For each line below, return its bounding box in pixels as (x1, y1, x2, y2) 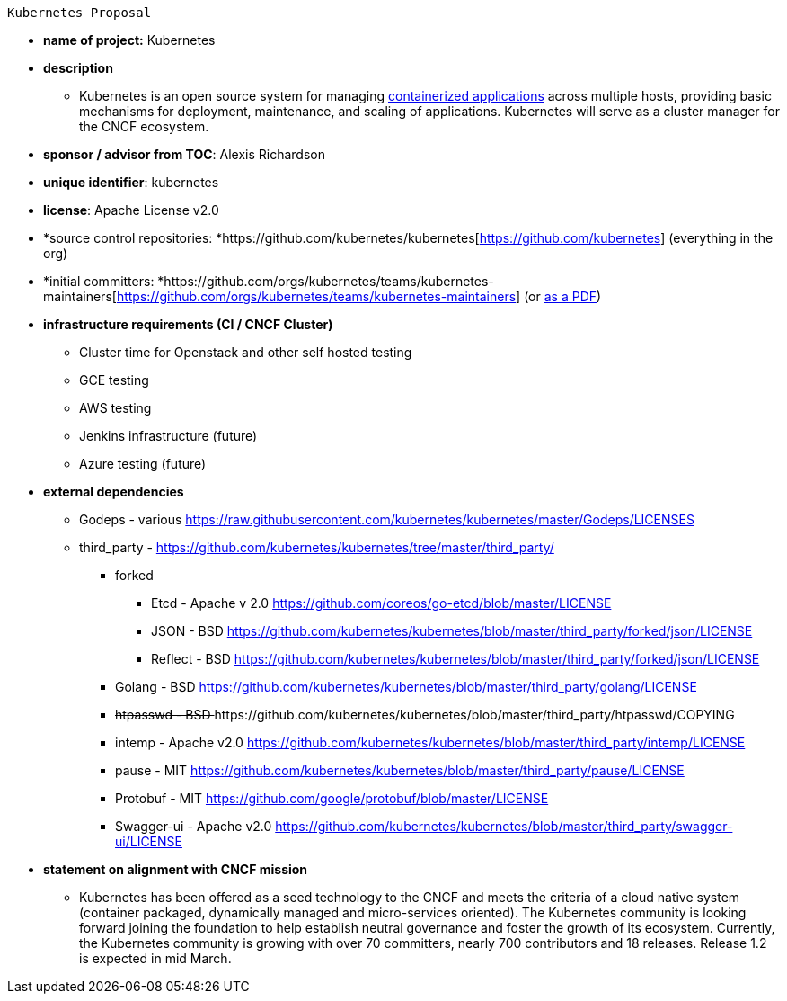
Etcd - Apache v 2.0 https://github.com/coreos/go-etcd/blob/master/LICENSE (151, 595, 612, 611)
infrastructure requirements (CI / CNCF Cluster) (43, 317, 333, 332)
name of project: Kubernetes (43, 32, 216, 48)
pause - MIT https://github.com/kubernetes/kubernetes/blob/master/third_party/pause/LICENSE (115, 763, 685, 778)
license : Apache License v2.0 (43, 202, 219, 218)
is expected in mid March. (79, 951, 232, 966)
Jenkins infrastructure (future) (79, 428, 258, 443)
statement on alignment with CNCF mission (43, 862, 308, 877)
